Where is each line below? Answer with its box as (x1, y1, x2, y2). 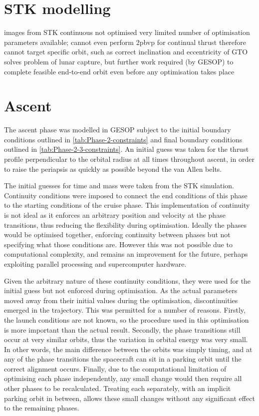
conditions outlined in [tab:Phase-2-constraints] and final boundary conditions (4, 134, 243, 144)
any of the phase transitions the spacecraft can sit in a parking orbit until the (4, 354, 242, 364)
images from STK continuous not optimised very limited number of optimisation (4, 27, 250, 37)
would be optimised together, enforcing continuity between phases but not (4, 229, 231, 240)
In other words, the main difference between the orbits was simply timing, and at (4, 344, 253, 354)
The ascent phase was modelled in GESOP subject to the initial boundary (4, 124, 231, 135)
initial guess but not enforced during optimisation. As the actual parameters (4, 285, 238, 296)
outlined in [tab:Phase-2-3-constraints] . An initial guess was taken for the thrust (4, 144, 249, 154)
